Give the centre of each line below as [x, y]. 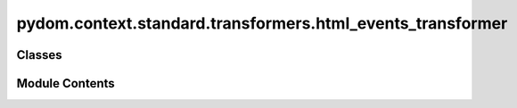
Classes [39, 55]
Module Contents [66, 83]
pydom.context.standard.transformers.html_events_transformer [262, 23]
